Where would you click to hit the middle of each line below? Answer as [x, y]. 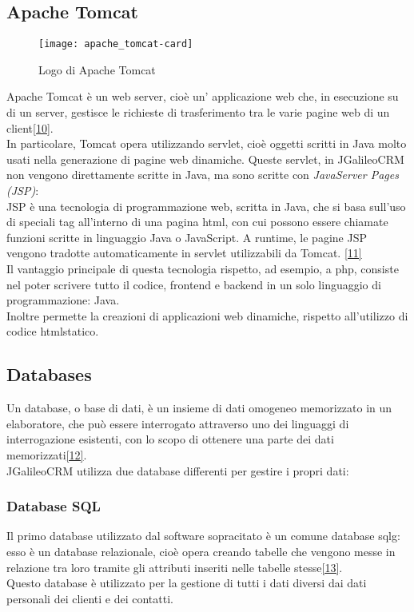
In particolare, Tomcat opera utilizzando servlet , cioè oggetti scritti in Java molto [207, 143]
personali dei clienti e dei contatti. [90, 598]
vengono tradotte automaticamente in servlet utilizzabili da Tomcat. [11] [184, 253]
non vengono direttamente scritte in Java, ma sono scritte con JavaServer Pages [203, 175]
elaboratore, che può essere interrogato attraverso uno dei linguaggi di [178, 423]
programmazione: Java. [63, 300]
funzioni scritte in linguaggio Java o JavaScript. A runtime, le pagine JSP [187, 237]
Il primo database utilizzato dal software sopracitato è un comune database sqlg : [203, 536]
